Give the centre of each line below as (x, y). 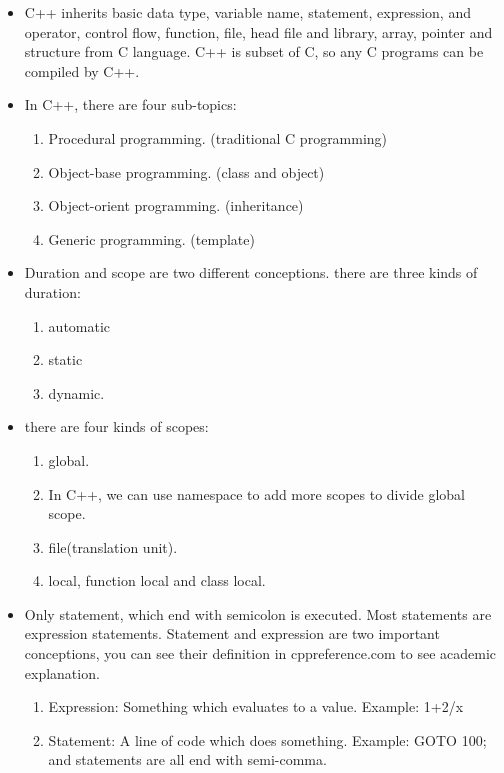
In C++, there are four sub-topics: (130, 104)
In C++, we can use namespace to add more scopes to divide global (256, 493)
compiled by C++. (82, 70)
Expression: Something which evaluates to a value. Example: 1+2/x (256, 706)
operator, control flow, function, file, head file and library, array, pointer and (258, 31)
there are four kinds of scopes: (116, 426)
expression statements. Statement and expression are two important (232, 633)
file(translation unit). (113, 546)
